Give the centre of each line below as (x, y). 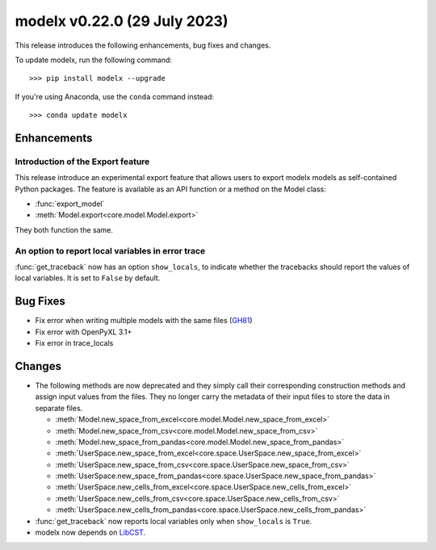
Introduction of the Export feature (82, 162)
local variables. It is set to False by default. (88, 278)
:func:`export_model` (70, 204)
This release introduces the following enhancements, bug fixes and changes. (143, 45)
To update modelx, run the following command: (94, 60)
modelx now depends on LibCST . (90, 532)
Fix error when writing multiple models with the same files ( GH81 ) (144, 321)
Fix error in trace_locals (74, 343)
